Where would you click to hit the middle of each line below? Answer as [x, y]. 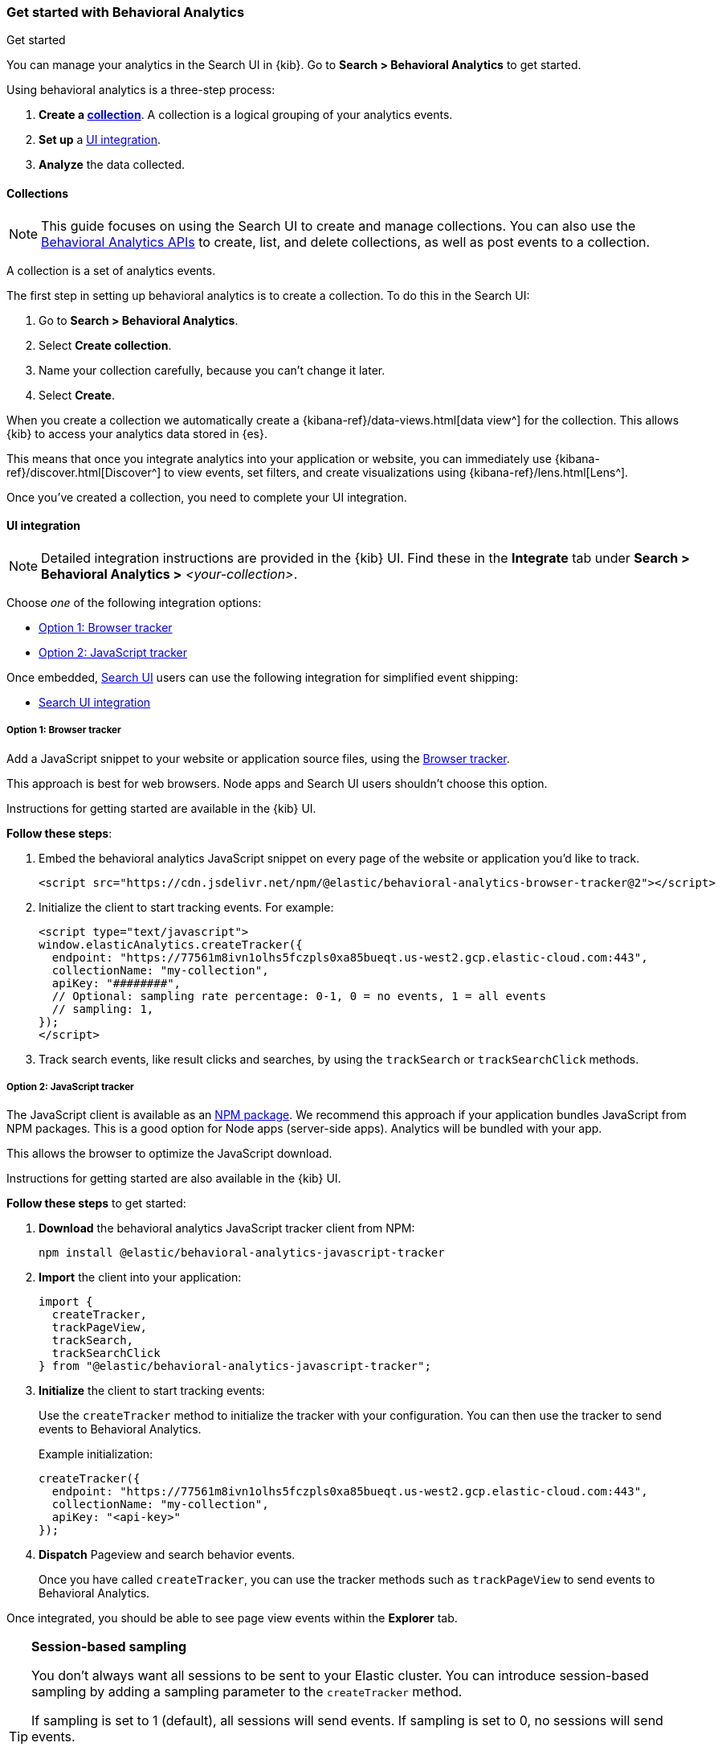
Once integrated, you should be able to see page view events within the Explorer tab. [232, 1618]
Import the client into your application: [140, 1277]
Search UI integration [95, 702]
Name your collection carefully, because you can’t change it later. [212, 370]
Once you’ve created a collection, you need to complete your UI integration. [207, 497]
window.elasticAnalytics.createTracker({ [171, 944]
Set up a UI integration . [100, 140]
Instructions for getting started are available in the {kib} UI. [161, 808]
